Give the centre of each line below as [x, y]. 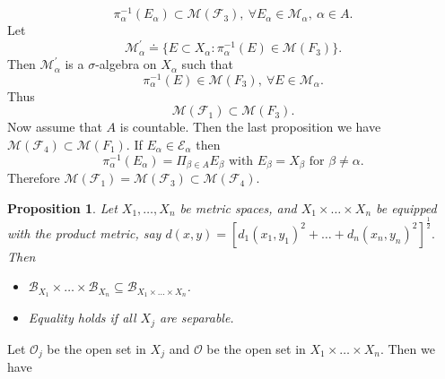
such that [207, 64]
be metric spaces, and [238, 207]
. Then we [407, 348]
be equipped [406, 207]
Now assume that [55, 127]
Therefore [34, 178]
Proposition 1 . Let [62, 207]
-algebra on [126, 64]
